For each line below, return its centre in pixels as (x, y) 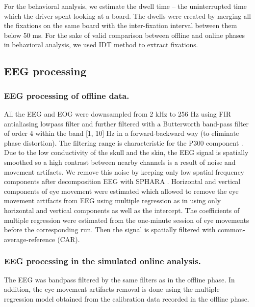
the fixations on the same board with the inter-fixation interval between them (121, 25)
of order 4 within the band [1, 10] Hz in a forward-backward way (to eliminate (122, 133)
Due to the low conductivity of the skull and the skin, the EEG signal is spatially (126, 152)
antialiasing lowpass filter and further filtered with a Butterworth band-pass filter (127, 123)
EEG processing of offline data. (67, 95)
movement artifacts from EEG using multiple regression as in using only (113, 200)
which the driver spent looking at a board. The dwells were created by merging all (127, 15)
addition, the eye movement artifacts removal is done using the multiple (112, 289)
